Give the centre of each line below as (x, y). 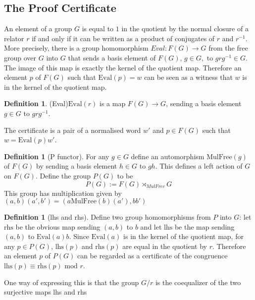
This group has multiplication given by (63, 193)
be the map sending (204, 226)
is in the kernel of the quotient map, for (183, 236)
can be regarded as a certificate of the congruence (152, 256)
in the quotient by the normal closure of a (185, 29)
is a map (112, 103)
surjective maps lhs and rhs (46, 292)
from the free (228, 48)
